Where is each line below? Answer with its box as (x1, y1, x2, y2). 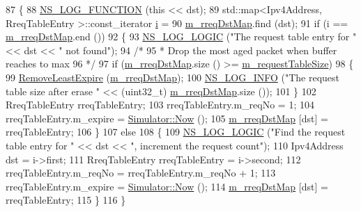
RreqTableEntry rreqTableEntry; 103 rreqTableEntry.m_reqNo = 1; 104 (6, 97, 314, 112)
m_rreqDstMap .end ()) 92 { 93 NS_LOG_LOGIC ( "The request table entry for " (6, 29, 357, 44)
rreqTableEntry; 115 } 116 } (6, 193, 126, 207)
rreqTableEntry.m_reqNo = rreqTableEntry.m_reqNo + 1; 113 (6, 165, 276, 180)
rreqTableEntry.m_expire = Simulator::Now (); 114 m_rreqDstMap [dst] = (6, 179, 328, 193)
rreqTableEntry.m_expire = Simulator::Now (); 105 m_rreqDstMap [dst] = (6, 111, 328, 125)
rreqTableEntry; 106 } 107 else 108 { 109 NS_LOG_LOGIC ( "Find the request (6, 124, 346, 139)
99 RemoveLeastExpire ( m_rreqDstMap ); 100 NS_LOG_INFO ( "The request (6, 70, 340, 84)
